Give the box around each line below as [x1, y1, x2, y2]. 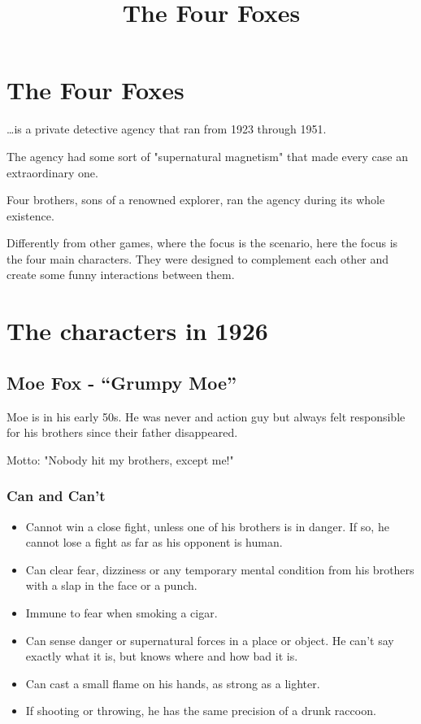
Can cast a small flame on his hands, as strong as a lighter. [25, 674, 320, 691]
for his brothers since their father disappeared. [7, 424, 238, 441]
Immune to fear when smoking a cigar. [25, 604, 218, 622]
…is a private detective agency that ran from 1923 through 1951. [7, 120, 327, 137]
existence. [7, 207, 54, 224]
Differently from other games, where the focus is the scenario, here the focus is [7, 234, 398, 251]
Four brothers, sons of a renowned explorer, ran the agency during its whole [7, 191, 385, 208]
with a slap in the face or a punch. [25, 577, 197, 594]
